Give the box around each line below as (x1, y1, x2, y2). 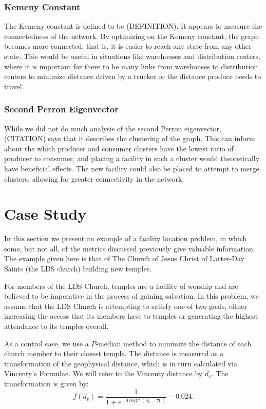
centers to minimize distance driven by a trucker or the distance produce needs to (4, 71, 261, 82)
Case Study (4, 203, 87, 224)
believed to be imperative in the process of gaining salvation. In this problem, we (4, 290, 259, 301)
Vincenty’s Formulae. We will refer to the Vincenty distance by (4, 368, 203, 379)
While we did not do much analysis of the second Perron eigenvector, (4, 123, 221, 133)
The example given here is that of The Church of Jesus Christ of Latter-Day (4, 253, 245, 264)
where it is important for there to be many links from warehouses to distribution (4, 61, 258, 71)
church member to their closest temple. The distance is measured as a (4, 348, 224, 359)
